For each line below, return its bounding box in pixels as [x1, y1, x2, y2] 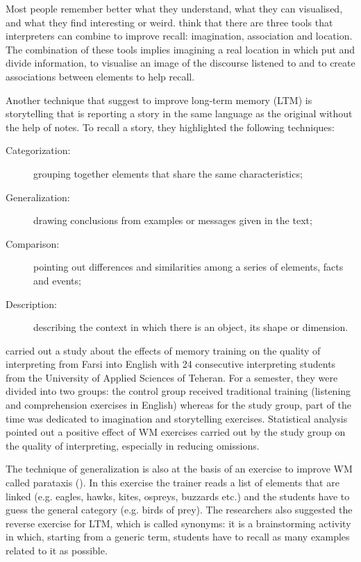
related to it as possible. [6, 543, 108, 557]
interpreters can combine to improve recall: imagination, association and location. [6, 28, 353, 43]
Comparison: [6, 236, 60, 250]
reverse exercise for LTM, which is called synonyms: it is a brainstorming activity [6, 516, 351, 530]
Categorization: [6, 143, 71, 157]
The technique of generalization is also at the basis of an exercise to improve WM [6, 461, 353, 476]
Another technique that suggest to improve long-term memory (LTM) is [6, 92, 312, 107]
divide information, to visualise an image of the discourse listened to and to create [6, 56, 355, 70]
